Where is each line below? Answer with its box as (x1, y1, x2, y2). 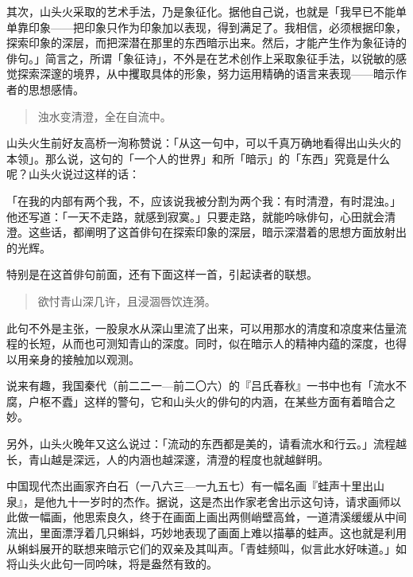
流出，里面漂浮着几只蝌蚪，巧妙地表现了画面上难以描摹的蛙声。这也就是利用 (6, 524, 407, 541)
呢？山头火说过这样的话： (6, 166, 140, 182)
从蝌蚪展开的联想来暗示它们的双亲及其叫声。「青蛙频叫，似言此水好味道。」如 (6, 540, 407, 556)
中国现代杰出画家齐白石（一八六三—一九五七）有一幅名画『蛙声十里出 (6, 478, 373, 494)
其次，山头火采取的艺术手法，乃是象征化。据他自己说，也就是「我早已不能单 (6, 3, 407, 19)
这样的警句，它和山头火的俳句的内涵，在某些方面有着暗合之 (83, 392, 396, 409)
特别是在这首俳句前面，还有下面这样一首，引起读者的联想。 (6, 266, 318, 283)
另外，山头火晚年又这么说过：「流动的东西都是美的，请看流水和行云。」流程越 (6, 435, 407, 452)
